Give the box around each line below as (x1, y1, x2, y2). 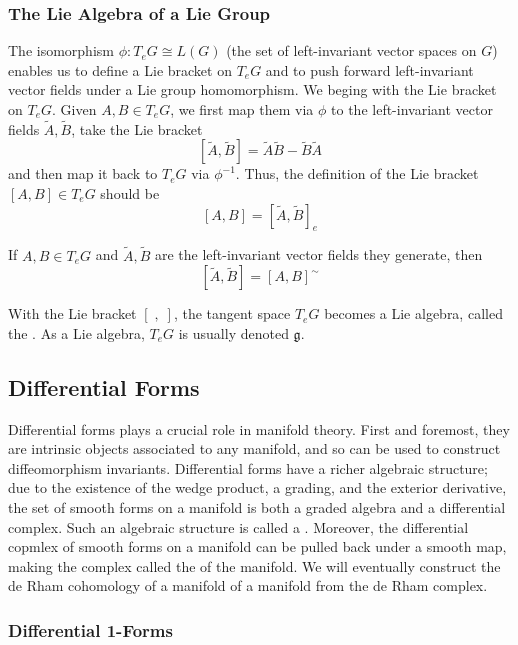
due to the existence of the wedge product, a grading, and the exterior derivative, (8, 477, 507, 498)
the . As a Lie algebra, (8, 322, 145, 343)
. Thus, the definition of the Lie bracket (235, 163, 479, 184)
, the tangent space (173, 303, 291, 324)
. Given (52, 99, 97, 119)
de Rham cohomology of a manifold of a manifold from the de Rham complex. (8, 575, 488, 596)
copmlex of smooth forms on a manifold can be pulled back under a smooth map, (8, 536, 507, 557)
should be (100, 183, 160, 203)
